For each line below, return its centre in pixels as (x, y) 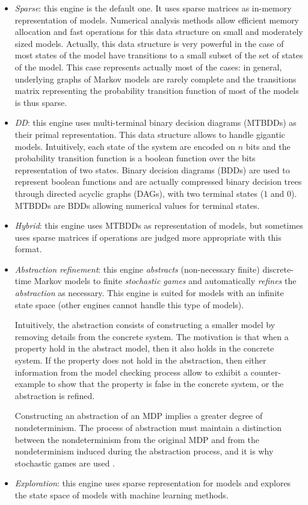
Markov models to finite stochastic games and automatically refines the (165, 281)
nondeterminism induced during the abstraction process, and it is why (144, 451)
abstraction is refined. (55, 395)
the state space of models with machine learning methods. (122, 494)
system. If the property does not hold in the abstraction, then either (140, 360)
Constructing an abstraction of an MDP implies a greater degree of (139, 416)
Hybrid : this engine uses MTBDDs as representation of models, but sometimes (159, 225)
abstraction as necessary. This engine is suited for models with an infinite (149, 293)
